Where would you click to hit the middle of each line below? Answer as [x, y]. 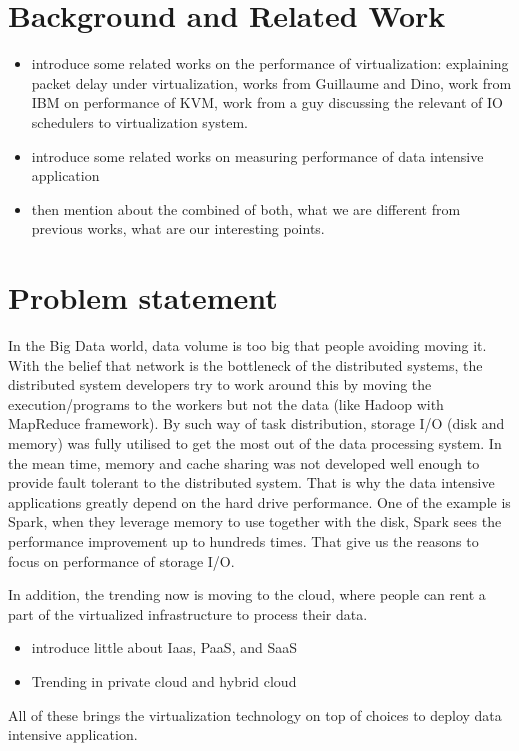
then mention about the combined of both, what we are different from [246, 208]
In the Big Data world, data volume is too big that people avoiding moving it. [247, 345]
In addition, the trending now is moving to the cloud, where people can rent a [247, 594]
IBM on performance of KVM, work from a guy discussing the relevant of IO [267, 102]
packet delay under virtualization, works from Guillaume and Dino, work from [271, 82]
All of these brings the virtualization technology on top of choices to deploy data [255, 714]
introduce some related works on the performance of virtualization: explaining [270, 63]
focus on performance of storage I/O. [121, 560]
